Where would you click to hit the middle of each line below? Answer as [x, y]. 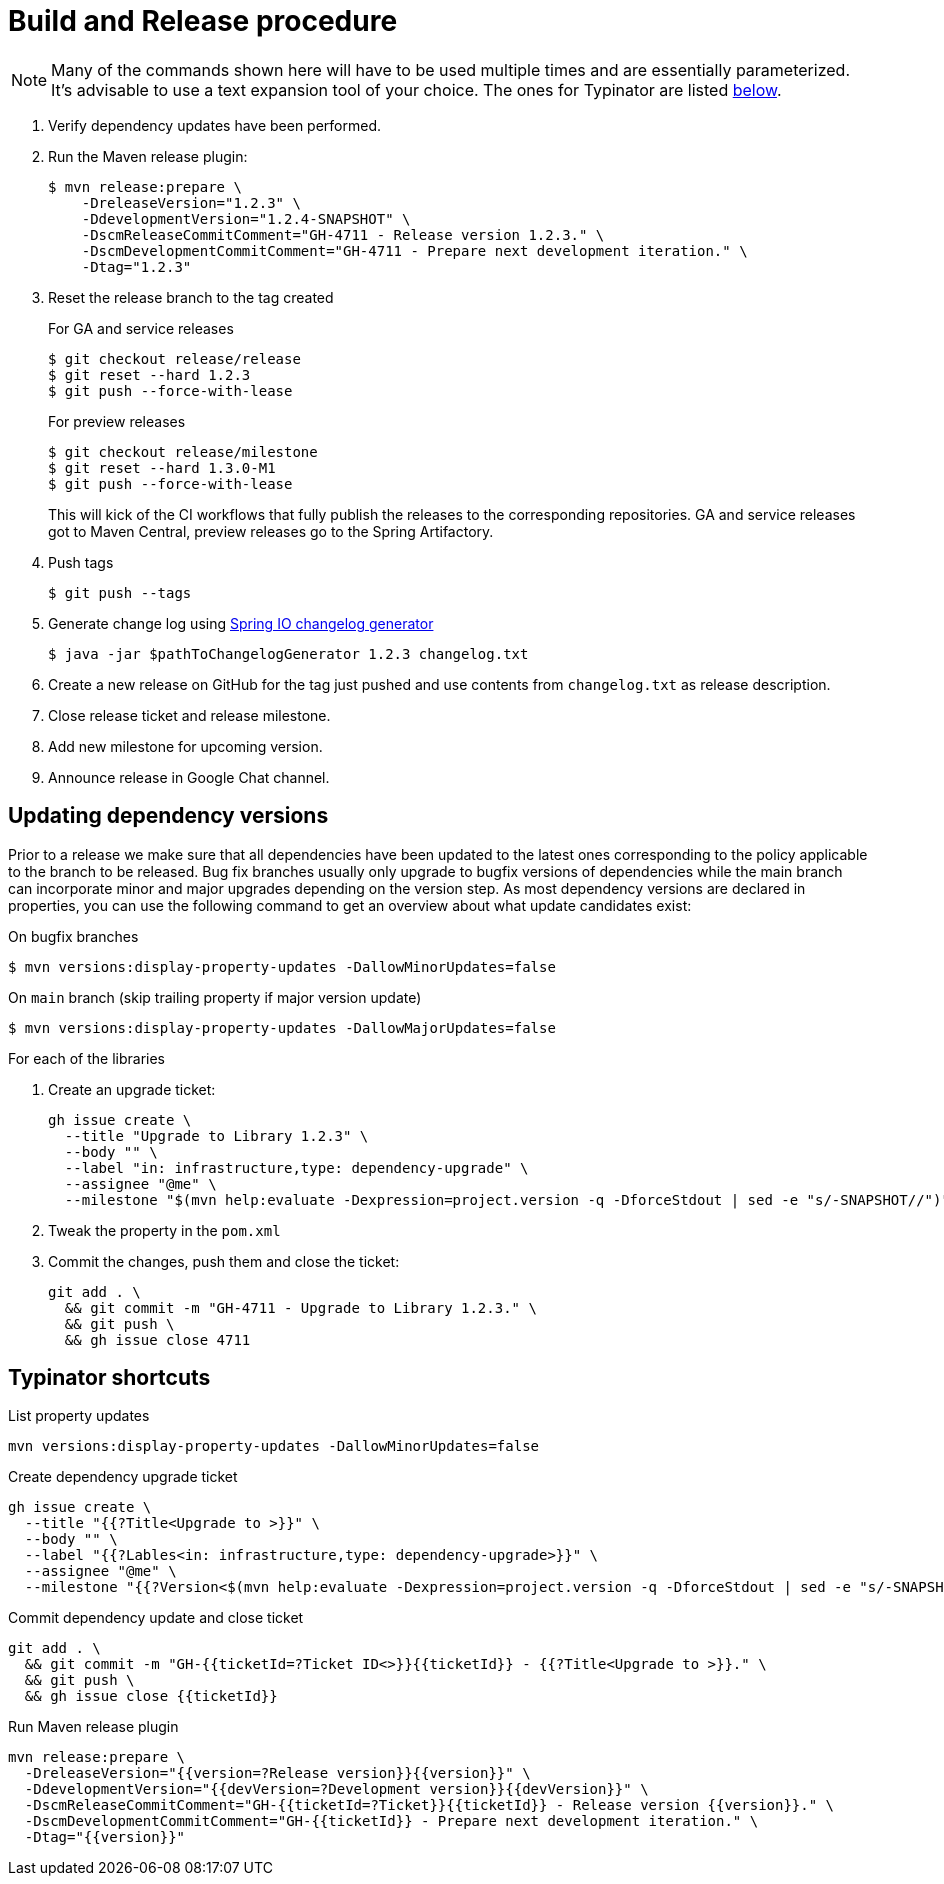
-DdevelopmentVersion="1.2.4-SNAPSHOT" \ [246, 218]
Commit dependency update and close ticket [156, 1618]
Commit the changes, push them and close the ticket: [224, 1261]
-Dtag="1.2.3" [136, 266]
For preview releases [117, 421]
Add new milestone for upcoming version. [185, 746]
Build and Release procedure [203, 21]
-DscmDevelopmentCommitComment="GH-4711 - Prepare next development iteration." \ [414, 250]
